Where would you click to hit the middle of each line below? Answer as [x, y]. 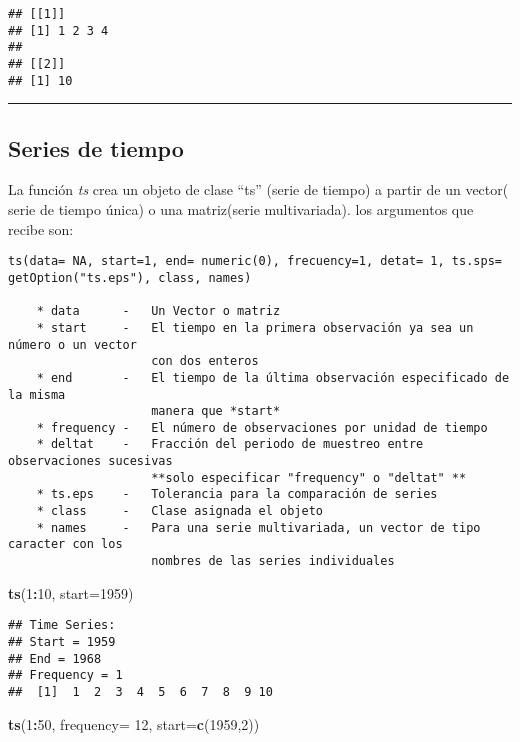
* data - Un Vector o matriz [158, 311]
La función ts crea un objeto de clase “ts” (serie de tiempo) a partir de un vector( [258, 189]
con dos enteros [205, 361]
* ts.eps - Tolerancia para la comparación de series [237, 494]
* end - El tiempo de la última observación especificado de [273, 377]
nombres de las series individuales [273, 561]
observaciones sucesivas [90, 461]
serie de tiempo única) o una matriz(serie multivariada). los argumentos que [241, 209]
